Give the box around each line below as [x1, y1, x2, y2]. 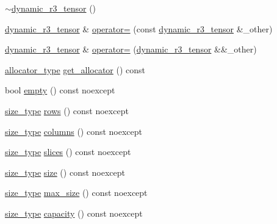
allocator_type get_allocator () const [5, 63, 146, 76]
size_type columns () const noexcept [5, 125, 143, 137]
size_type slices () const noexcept [5, 145, 131, 158]
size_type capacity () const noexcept [5, 206, 143, 219]
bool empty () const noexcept [5, 84, 115, 96]
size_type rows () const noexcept [5, 104, 129, 117]
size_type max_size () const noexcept [5, 186, 148, 199]
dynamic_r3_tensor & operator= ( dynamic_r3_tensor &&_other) [5, 43, 257, 56]
